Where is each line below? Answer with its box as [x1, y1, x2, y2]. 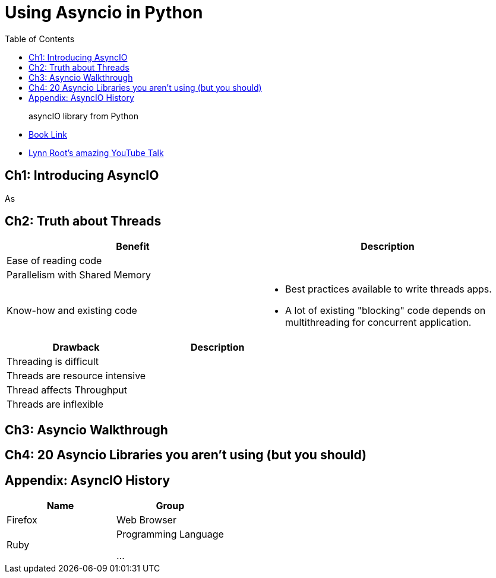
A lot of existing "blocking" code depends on [285, 304, 486, 317]
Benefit [116, 240, 150, 253]
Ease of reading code [7, 255, 102, 267]
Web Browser [116, 514, 176, 526]
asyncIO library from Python [29, 110, 138, 121]
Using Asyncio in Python [5, 2, 203, 23]
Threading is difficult [7, 355, 99, 368]
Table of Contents [5, 33, 75, 44]
